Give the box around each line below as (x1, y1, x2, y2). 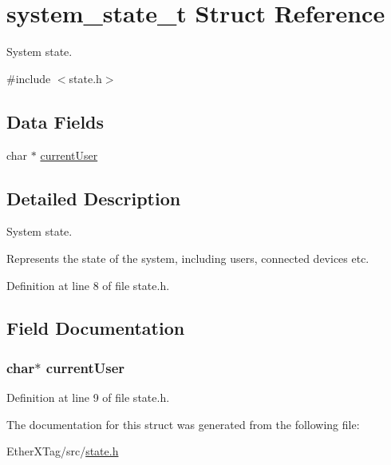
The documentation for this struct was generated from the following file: (6, 415, 360, 432)
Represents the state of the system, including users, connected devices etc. (6, 249, 369, 266)
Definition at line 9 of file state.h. (6, 389, 170, 406)
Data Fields (6, 109, 105, 133)
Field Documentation (6, 316, 185, 340)
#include (6, 70, 51, 86)
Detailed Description (6, 185, 181, 210)
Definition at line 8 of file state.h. (6, 276, 170, 293)
